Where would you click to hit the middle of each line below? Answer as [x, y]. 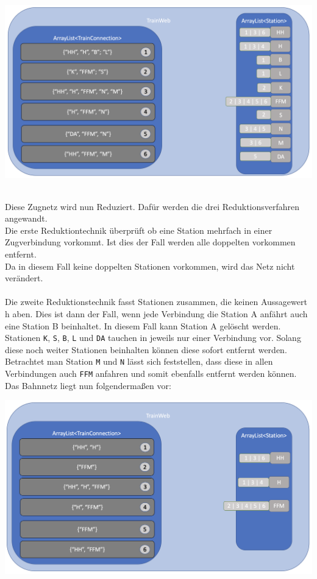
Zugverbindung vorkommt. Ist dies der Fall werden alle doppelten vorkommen [150, 242]
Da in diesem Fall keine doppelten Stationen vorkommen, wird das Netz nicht [150, 266]
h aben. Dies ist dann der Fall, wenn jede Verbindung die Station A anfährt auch [156, 314]
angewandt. [26, 218]
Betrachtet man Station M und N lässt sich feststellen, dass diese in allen [139, 361]
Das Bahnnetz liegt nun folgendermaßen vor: [88, 385]
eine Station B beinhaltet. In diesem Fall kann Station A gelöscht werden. [143, 325]
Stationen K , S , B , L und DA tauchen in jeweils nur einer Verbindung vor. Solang [153, 338]
